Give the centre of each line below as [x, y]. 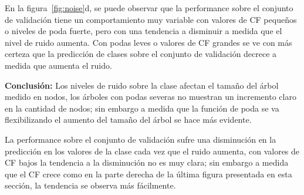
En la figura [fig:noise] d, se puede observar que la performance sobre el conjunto [149, 8]
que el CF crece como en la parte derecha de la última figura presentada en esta [148, 174]
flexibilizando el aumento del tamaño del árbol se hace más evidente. [128, 120]
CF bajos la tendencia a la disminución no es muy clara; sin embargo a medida [147, 162]
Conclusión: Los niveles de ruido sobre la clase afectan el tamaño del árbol [142, 85]
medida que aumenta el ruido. [58, 65]
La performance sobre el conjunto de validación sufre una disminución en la [141, 139]
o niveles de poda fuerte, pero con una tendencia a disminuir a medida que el [143, 31]
